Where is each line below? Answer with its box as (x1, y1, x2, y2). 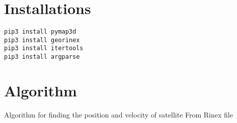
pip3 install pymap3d (4, 28, 76, 36)
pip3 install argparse (4, 53, 80, 61)
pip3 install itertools (4, 45, 84, 52)
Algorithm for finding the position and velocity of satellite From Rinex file (4, 109, 233, 119)
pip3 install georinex (4, 36, 80, 44)
